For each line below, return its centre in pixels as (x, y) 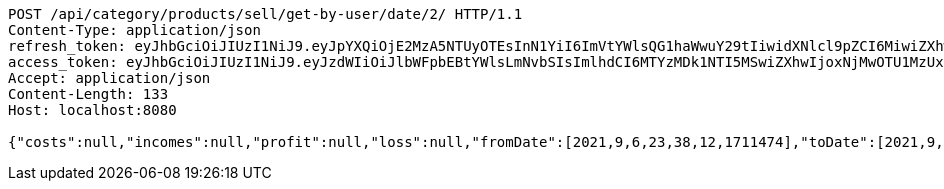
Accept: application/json (109, 78)
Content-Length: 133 (88, 94)
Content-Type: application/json (134, 30)
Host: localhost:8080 (92, 110)
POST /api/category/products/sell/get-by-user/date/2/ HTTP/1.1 (265, 14)
